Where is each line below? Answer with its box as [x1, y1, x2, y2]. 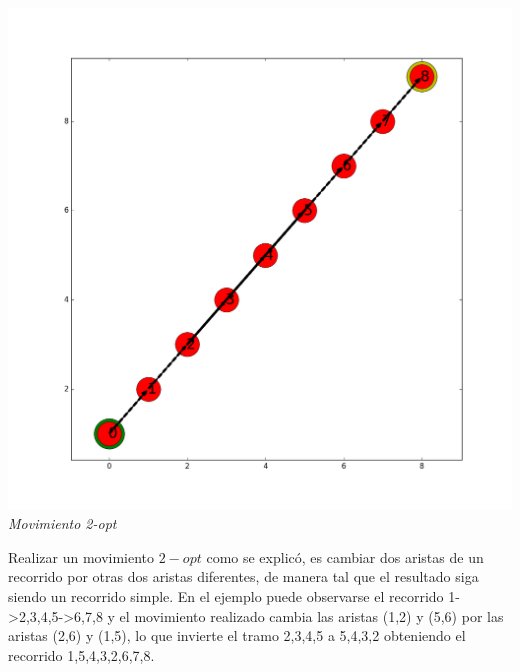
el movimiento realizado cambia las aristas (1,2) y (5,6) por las [119, 605, 504, 626]
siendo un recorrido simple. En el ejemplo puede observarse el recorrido [8, 585, 444, 606]
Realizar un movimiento [8, 546, 155, 567]
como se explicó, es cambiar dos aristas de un [206, 546, 484, 567]
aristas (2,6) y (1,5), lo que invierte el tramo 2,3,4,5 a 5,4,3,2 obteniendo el [8, 625, 466, 646]
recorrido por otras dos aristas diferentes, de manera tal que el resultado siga [8, 566, 479, 587]
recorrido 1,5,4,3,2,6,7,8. [8, 644, 155, 665]
